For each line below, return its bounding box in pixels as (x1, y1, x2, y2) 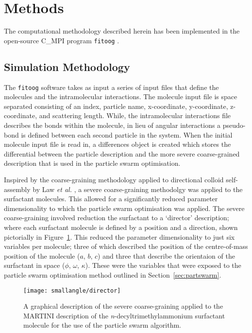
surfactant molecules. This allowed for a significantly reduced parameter (4, 193, 218, 204)
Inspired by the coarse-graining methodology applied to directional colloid (4, 174, 224, 184)
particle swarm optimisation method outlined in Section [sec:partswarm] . (4, 269, 221, 280)
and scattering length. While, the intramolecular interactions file (39, 110, 231, 121)
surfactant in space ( (4, 260, 65, 270)
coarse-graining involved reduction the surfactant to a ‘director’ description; (4, 212, 229, 223)
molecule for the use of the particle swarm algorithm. (23, 320, 182, 330)
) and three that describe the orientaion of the (98, 250, 235, 261)
